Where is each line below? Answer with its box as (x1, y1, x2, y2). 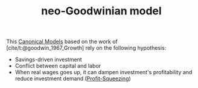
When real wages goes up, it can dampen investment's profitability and (14, 69, 193, 76)
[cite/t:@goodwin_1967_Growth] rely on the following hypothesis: (6, 44, 167, 51)
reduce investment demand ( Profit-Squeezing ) (14, 75, 131, 82)
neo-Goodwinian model (41, 4, 162, 18)
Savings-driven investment (14, 56, 83, 63)
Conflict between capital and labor (14, 62, 101, 69)
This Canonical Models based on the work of (6, 38, 118, 45)
